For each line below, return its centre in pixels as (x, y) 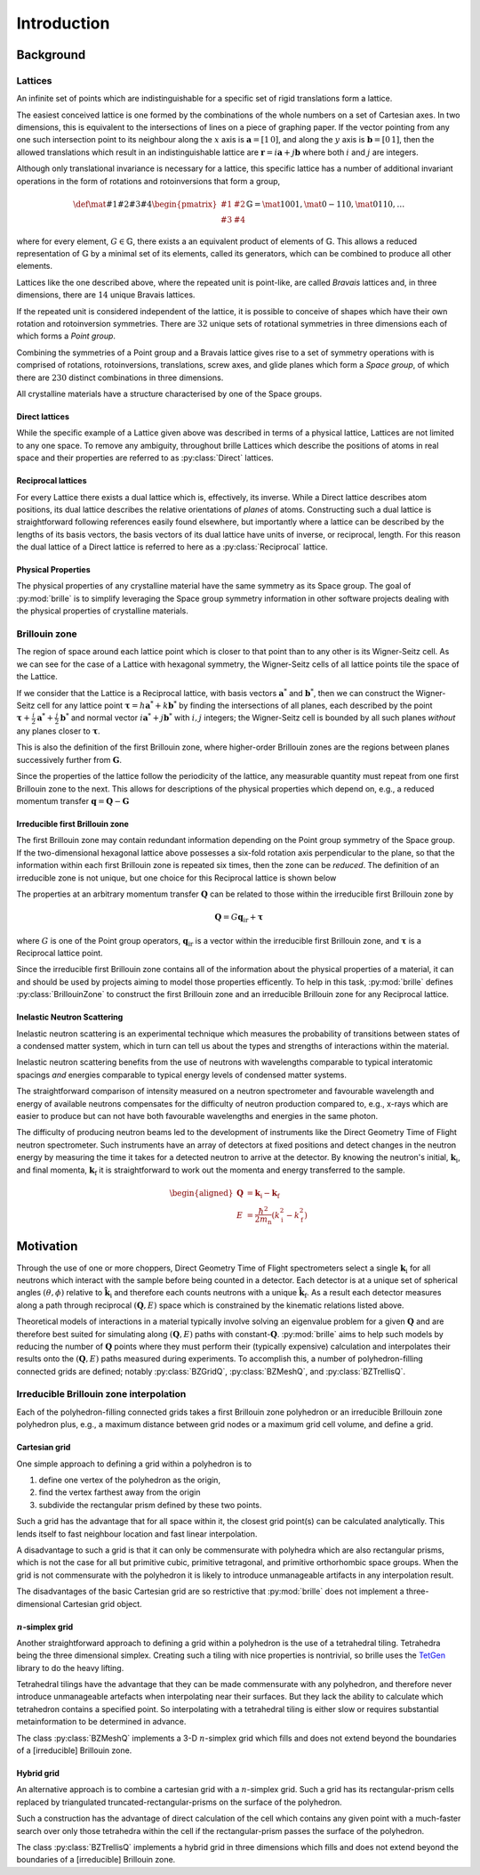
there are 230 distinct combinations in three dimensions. (120, 377)
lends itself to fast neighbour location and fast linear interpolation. (137, 1534)
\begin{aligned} (201, 1193)
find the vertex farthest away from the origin (120, 1492)
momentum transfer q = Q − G (73, 800)
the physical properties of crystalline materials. (102, 611)
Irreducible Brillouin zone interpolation (101, 1394)
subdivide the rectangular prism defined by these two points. (150, 1505)
